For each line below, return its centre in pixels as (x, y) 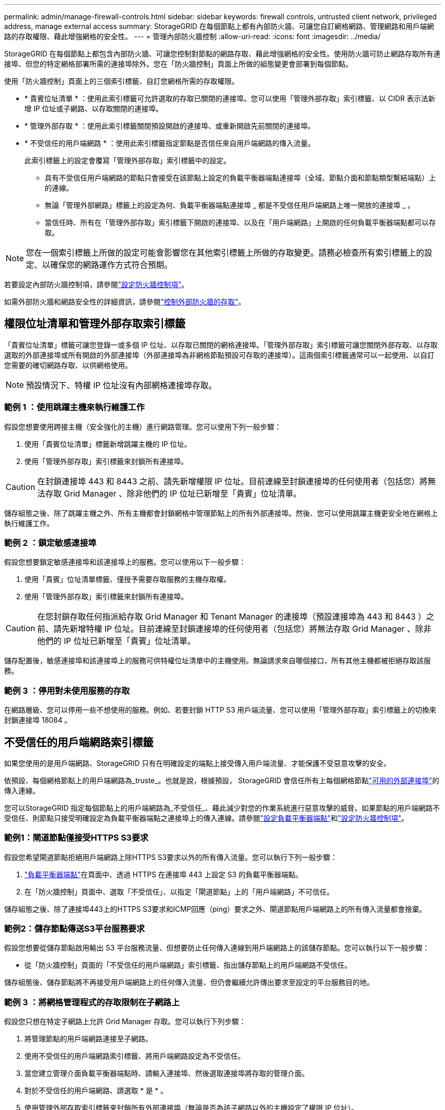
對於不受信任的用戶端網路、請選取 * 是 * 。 (96, 1091)
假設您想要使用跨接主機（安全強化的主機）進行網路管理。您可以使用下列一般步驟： (143, 426)
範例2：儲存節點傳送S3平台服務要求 (74, 929)
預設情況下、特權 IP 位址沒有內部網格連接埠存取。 (121, 385)
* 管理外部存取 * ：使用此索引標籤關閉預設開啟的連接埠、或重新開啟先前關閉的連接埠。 (170, 126)
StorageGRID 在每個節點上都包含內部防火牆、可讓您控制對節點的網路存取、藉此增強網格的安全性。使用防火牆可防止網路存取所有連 (222, 54)
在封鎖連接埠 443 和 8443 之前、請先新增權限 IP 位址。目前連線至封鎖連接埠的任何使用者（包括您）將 (232, 481)
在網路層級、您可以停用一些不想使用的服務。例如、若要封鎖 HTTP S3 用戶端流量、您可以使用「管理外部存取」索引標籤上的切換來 (220, 710)
